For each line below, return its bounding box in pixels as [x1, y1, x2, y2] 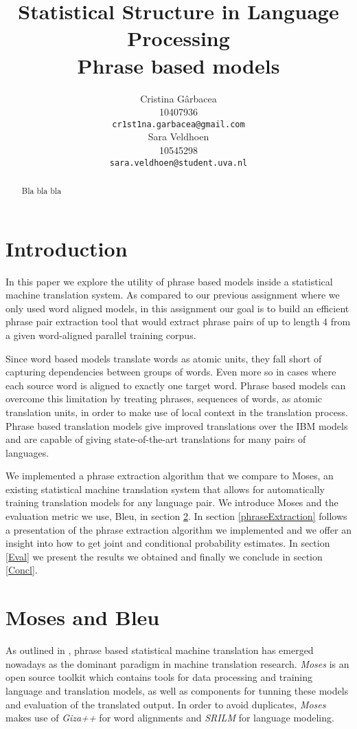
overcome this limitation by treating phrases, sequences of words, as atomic [5, 391, 323, 406]
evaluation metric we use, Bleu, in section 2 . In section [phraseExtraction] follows [5, 509, 347, 523]
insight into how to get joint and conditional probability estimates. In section [5, 536, 330, 550]
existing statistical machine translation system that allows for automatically [5, 481, 325, 496]
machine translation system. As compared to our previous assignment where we [5, 287, 340, 302]
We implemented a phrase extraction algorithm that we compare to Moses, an [5, 468, 334, 483]
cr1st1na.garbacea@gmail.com [112, 119, 245, 129]
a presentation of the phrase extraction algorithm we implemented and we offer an [5, 522, 352, 536]
